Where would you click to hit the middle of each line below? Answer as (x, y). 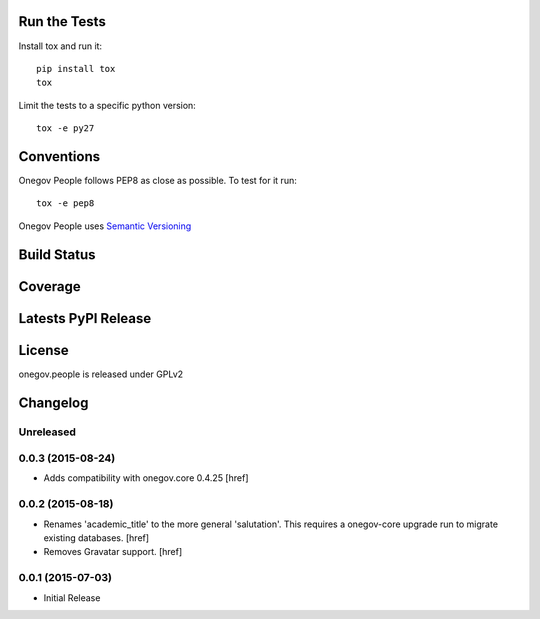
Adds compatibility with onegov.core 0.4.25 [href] (146, 478)
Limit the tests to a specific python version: (107, 105)
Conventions (59, 156)
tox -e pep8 (65, 203)
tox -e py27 (65, 128)
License (43, 350)
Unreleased (47, 432)
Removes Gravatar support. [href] (113, 552)
